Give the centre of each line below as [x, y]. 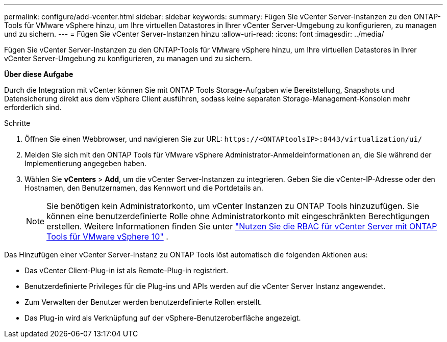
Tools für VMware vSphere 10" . [107, 236]
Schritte [17, 123]
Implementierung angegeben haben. [86, 163]
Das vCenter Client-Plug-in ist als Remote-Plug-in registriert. [127, 270]
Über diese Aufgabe [39, 74]
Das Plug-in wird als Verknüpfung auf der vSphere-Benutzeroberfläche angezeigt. [163, 318]
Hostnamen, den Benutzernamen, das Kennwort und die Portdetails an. [144, 188]
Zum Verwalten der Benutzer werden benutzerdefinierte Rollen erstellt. [143, 302]
